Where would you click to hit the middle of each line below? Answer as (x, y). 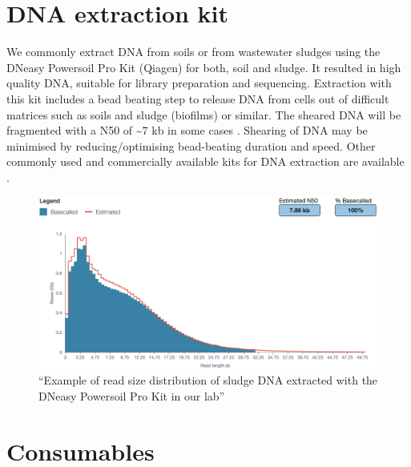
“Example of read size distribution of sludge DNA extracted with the (208, 380)
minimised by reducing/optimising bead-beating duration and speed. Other (191, 145)
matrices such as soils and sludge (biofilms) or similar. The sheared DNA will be (204, 114)
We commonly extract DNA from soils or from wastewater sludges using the (193, 52)
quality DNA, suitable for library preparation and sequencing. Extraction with (199, 83)
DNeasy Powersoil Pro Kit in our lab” (132, 395)
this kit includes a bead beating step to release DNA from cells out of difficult (198, 98)
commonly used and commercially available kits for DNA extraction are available (205, 161)
